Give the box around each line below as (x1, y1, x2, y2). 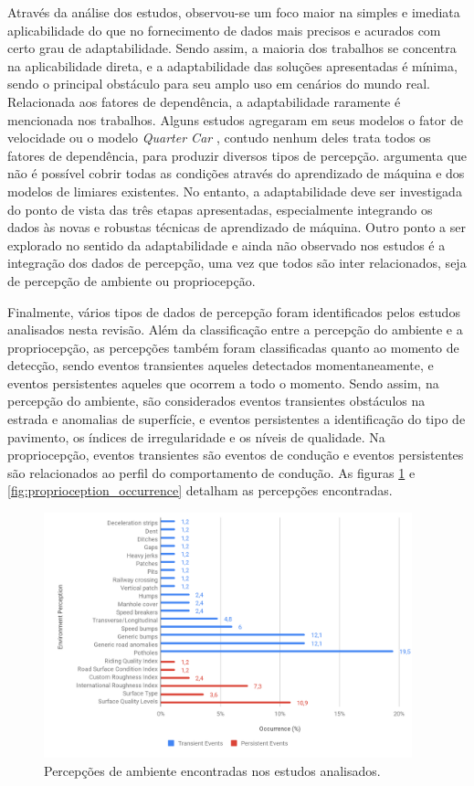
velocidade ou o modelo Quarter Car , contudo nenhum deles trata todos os (7, 128, 431, 147)
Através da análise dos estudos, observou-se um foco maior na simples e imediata (7, 3, 460, 21)
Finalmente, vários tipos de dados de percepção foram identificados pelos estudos (7, 302, 460, 321)
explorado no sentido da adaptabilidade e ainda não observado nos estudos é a (7, 235, 446, 254)
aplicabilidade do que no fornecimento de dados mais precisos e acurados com (7, 20, 441, 39)
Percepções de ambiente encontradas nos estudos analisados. (44, 760, 381, 780)
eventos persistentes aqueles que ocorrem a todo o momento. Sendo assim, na (7, 373, 439, 392)
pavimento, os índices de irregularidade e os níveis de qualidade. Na (7, 427, 385, 446)
